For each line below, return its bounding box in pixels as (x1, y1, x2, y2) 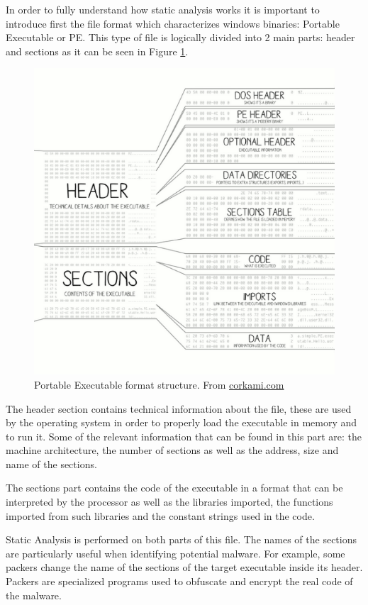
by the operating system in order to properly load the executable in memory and (6, 415, 357, 430)
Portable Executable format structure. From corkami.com (34, 377, 284, 392)
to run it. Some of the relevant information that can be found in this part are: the (6, 428, 362, 443)
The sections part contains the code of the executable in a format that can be (6, 480, 343, 495)
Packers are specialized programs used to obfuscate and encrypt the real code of (6, 574, 353, 589)
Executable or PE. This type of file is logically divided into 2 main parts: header (6, 30, 355, 45)
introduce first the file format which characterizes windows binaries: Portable (6, 16, 340, 30)
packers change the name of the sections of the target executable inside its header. (6, 560, 363, 575)
